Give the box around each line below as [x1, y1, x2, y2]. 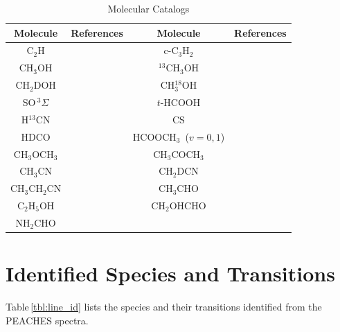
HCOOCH [132, 129, 177, 143]
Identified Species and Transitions [6, 259, 335, 288]
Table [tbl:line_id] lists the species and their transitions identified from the [6, 299, 322, 314]
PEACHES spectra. [6, 313, 89, 327]
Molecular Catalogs [107, 1, 190, 15]
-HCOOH [160, 94, 201, 109]
